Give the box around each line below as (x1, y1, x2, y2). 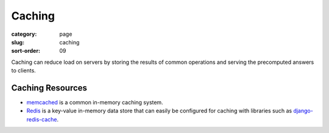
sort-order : (11, 47, 41, 55)
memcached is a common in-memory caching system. (26, 99, 164, 106)
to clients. (11, 67, 36, 74)
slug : (11, 38, 24, 46)
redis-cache (26, 115, 57, 123)
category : (11, 30, 37, 38)
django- (293, 107, 313, 115)
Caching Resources (11, 83, 88, 93)
